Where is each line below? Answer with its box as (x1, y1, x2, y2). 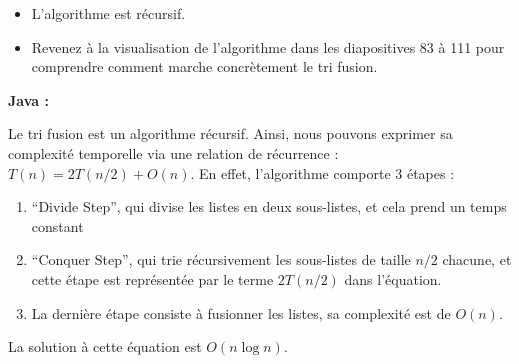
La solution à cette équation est (8, 336, 202, 357)
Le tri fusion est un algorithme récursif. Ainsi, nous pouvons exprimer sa (8, 123, 453, 144)
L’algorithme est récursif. (31, 3, 186, 23)
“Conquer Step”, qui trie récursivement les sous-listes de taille (31, 249, 411, 270)
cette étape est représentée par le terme (31, 268, 274, 289)
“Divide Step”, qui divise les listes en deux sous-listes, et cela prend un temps (31, 196, 507, 217)
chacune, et (442, 249, 512, 270)
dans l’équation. (344, 268, 442, 289)
